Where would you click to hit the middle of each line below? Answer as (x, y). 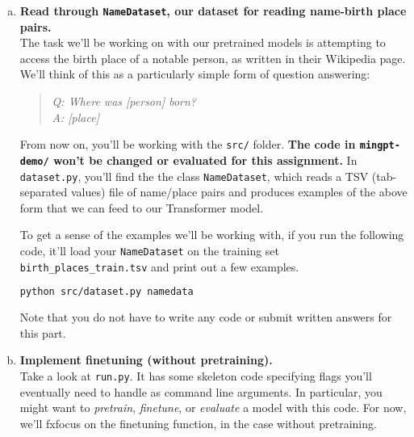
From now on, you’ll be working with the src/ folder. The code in (188, 144)
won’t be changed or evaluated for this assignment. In (205, 160)
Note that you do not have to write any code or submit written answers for (206, 317)
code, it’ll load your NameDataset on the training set (150, 250)
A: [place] (75, 117)
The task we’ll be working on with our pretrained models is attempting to (203, 42)
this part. (43, 332)
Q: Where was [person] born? (124, 101)
